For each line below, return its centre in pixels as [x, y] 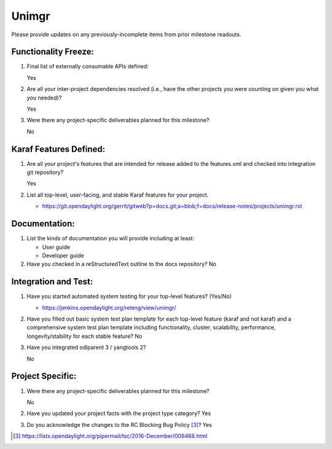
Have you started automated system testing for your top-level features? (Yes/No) [129, 296]
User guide [56, 247]
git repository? [45, 173]
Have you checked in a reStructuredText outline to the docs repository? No [121, 264]
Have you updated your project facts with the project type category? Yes [119, 413]
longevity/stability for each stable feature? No [85, 336]
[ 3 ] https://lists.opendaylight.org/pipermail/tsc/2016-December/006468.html [110, 436]
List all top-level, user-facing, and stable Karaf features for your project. [118, 195]
